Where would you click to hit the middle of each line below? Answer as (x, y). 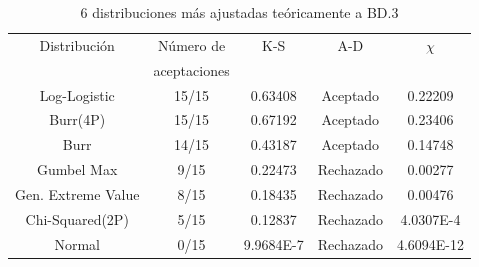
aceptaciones (191, 69)
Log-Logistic (77, 94)
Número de (191, 44)
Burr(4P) (77, 119)
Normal (77, 243)
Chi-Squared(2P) (77, 218)
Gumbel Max (77, 169)
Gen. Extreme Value (77, 193)
